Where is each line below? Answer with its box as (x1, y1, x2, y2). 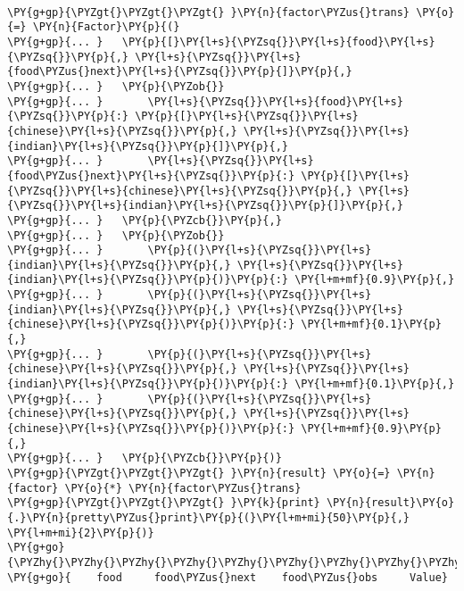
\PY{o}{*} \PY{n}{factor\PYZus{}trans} (64, 481, 302, 495)
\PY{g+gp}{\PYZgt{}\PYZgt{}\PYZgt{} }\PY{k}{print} (7, 496, 320, 510)
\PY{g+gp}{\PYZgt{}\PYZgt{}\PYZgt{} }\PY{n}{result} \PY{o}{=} (7, 467, 391, 479)
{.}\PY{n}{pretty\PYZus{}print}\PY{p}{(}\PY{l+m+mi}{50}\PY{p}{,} (7, 511, 410, 524)
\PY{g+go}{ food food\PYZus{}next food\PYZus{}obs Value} (7, 570, 448, 584)
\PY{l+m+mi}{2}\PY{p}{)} (7, 526, 154, 539)
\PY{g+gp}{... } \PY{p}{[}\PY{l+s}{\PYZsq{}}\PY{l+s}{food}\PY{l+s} (7, 35, 435, 48)
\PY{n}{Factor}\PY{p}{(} (32, 21, 180, 34)
